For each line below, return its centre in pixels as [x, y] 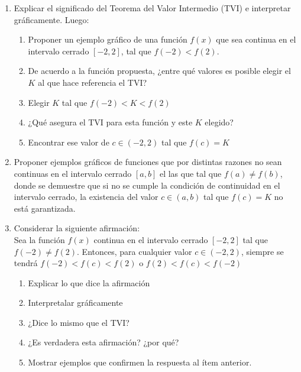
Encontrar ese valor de [69, 142]
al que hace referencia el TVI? [93, 82]
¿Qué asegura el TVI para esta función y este [110, 122]
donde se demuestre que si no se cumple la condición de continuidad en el [147, 185]
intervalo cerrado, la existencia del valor [86, 197]
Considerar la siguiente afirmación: [77, 228]
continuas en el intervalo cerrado [73, 173]
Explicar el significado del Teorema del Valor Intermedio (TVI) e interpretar [152, 8]
